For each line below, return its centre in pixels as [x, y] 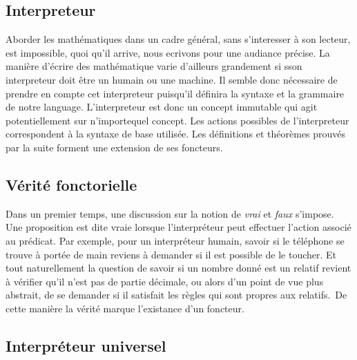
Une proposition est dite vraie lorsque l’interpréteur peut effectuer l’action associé [178, 227]
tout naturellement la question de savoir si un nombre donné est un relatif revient [178, 268]
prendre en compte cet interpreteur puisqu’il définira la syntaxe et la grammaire [175, 93]
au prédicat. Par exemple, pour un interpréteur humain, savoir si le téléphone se [175, 240]
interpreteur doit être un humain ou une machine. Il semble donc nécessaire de [172, 79]
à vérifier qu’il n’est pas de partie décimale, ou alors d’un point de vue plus [165, 281]
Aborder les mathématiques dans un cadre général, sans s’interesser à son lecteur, [178, 39]
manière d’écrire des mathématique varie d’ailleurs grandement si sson [154, 66]
